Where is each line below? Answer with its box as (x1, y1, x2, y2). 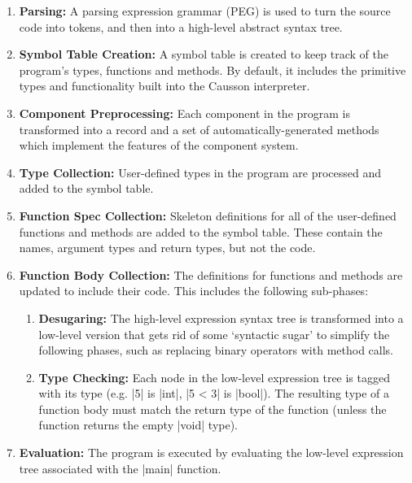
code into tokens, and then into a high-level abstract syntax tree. (19, 18, 343, 35)
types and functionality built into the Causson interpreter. (19, 77, 310, 94)
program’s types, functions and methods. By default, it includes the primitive (19, 61, 406, 78)
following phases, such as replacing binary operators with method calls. (38, 342, 394, 359)
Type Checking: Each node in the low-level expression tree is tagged (38, 368, 390, 385)
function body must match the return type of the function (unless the (38, 400, 387, 417)
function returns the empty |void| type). (38, 416, 239, 433)
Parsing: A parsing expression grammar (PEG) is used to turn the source (19, 2, 391, 19)
